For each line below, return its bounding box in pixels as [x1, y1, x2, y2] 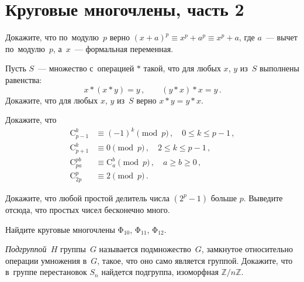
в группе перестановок [5, 266, 87, 278]
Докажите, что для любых [5, 94, 98, 106]
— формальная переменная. [74, 42, 174, 54]
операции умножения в [5, 254, 87, 266]
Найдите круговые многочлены [5, 223, 115, 235]
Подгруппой [5, 243, 47, 255]
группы [60, 243, 86, 255]
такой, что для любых [143, 62, 221, 74]
